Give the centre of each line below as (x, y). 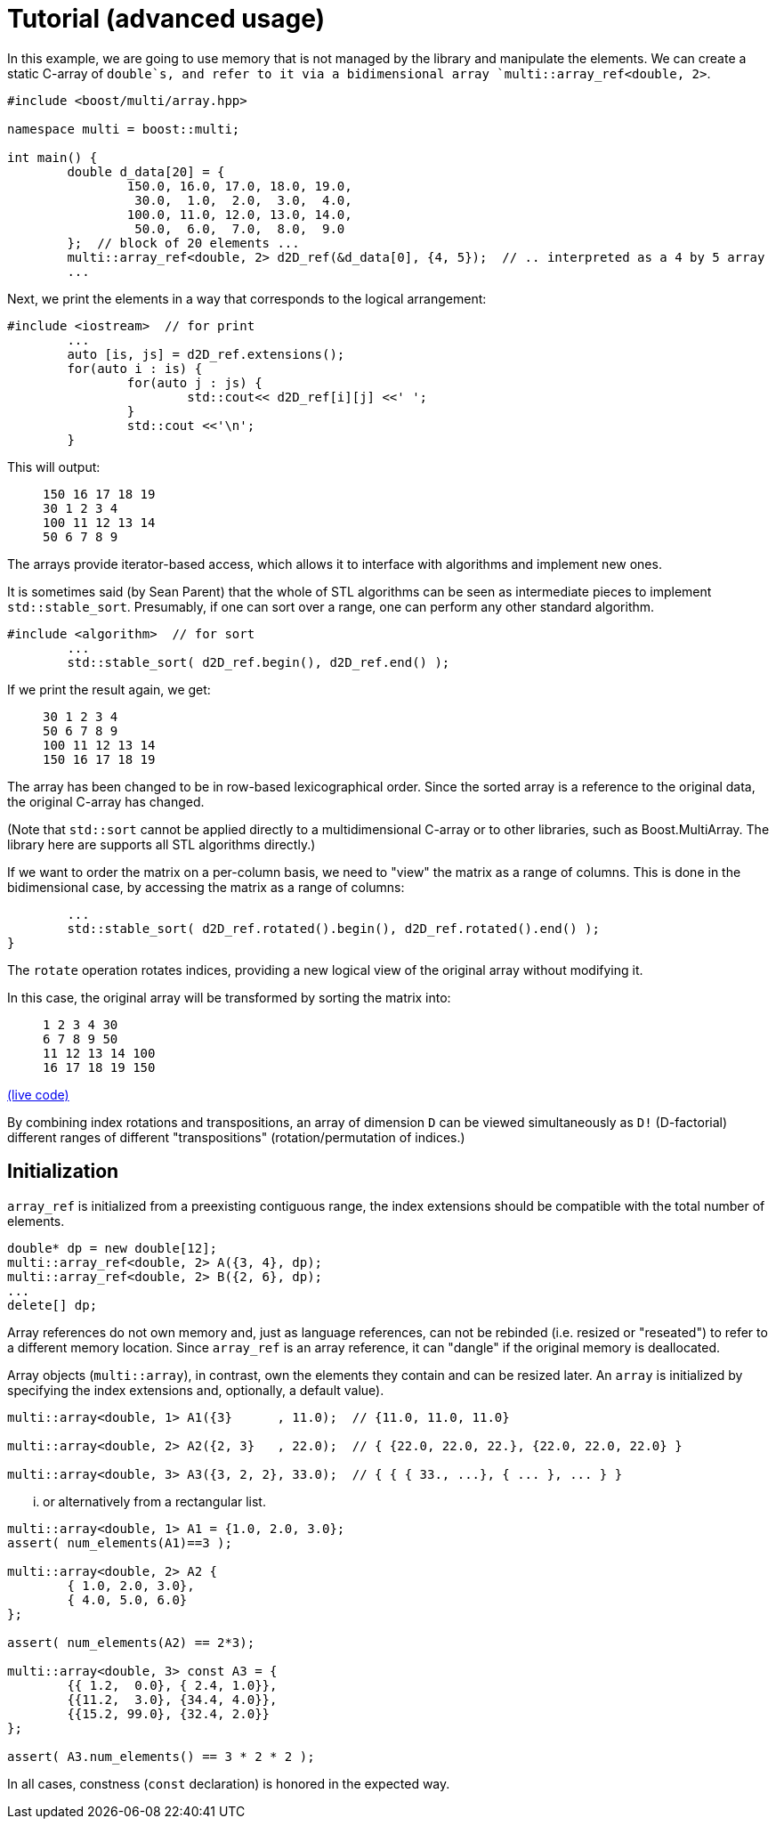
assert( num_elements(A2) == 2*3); (131, 1642)
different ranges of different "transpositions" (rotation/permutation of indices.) (236, 1137)
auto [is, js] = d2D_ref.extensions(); (206, 354)
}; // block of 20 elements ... (183, 243)
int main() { (53, 157)
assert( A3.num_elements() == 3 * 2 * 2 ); (161, 1756)
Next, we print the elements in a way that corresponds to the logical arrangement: (247, 298)
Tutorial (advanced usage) (166, 19)
